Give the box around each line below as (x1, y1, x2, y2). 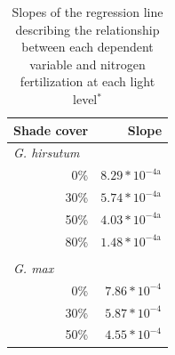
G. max (13, 258, 54, 277)
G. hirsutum (13, 143, 80, 162)
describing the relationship (15, 20, 160, 38)
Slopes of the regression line (12, 3, 163, 20)
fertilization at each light (20, 72, 155, 91)
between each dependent (21, 37, 154, 56)
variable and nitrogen (29, 54, 146, 73)
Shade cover (13, 120, 89, 139)
